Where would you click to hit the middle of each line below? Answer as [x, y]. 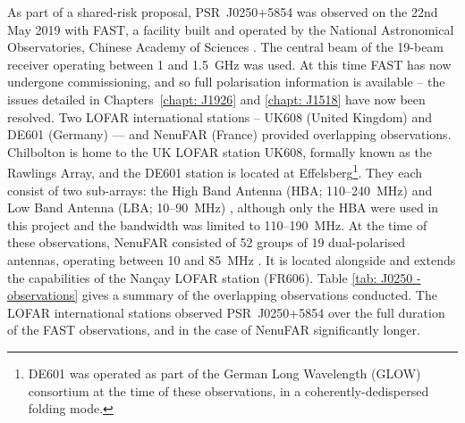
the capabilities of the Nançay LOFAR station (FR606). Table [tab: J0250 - [214, 277]
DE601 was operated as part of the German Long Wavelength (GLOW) [224, 373]
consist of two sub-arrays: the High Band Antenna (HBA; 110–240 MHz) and [220, 190]
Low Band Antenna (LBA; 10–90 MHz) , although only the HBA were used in [223, 207]
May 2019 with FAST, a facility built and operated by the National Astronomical [231, 29]
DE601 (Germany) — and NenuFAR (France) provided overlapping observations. [229, 134]
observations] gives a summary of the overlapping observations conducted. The [222, 295]
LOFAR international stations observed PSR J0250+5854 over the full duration [226, 312]
